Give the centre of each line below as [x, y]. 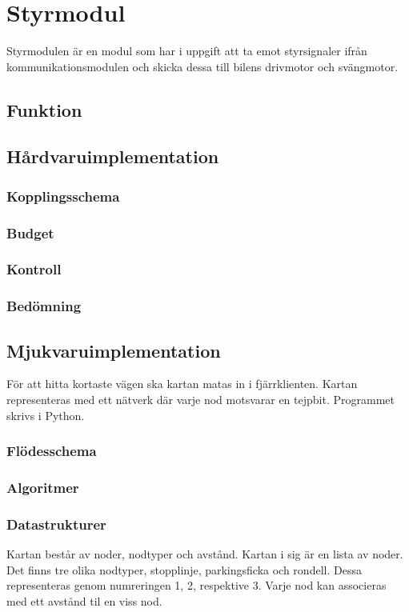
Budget [30, 232]
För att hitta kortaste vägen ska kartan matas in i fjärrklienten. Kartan [182, 384]
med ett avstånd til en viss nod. [84, 600]
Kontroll [34, 269]
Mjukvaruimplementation [114, 350]
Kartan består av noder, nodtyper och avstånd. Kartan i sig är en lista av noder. [205, 554]
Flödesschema [52, 451]
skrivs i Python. [46, 415]
